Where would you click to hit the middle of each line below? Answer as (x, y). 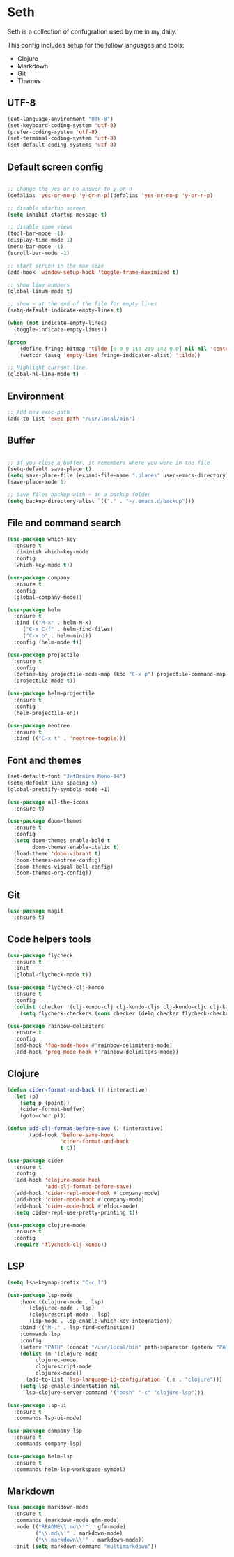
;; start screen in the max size (56, 266)
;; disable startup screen (46, 208)
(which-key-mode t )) (43, 565)
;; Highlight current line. (48, 368)
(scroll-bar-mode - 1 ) (39, 253)
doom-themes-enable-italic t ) (76, 847)
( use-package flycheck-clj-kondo (56, 987)
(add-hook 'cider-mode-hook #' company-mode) (79, 1199)
